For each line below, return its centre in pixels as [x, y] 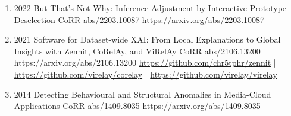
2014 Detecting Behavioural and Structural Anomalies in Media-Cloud [143, 94]
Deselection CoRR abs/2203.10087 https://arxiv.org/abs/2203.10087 [139, 19]
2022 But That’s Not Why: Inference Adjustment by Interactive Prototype [150, 8]
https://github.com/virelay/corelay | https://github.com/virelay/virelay [145, 74]
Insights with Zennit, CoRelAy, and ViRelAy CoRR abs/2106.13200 [137, 51]
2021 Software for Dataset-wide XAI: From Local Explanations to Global [147, 39]
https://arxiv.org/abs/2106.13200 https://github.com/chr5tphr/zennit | [145, 62]
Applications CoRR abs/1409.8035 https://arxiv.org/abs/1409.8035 [137, 106]
